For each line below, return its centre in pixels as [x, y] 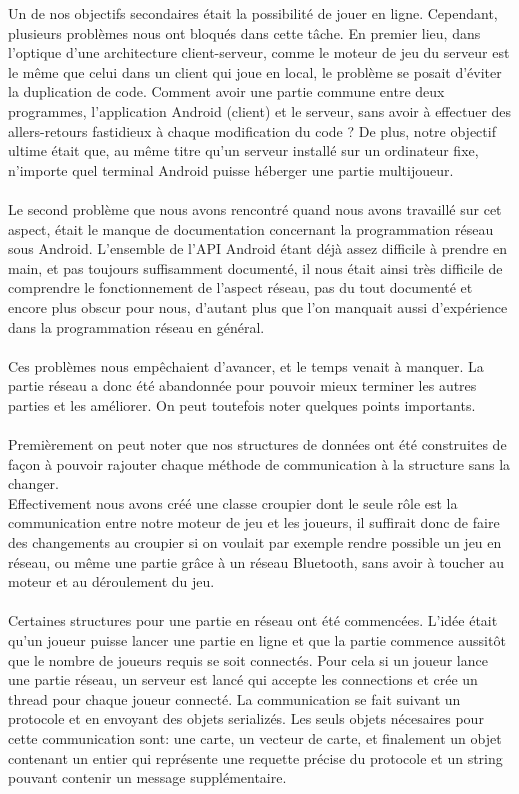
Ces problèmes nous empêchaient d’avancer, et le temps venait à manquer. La [246, 365]
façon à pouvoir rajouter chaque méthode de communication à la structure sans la [259, 463]
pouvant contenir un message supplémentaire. [147, 777]
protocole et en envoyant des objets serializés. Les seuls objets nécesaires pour [246, 718]
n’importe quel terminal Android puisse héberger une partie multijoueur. [231, 169]
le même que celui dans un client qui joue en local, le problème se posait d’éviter [255, 71]
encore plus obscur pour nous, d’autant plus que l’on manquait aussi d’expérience [258, 306]
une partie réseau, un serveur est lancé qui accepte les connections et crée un [243, 679]
